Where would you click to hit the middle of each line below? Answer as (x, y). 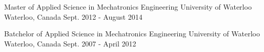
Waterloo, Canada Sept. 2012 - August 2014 (73, 16)
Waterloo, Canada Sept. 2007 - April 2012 (70, 43)
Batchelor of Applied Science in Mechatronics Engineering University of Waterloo (132, 34)
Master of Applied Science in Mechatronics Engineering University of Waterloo (128, 7)
